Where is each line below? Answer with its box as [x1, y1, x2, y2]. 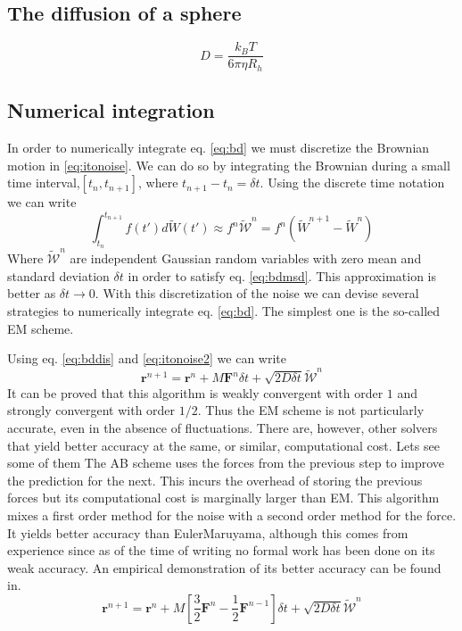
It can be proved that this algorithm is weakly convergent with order [7, 383, 384, 402]
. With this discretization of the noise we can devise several [95, 284, 419, 303]
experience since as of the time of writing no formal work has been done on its [7, 541, 435, 560]
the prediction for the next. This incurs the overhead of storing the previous [7, 470, 423, 489]
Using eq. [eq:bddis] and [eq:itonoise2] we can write [7, 349, 286, 368]
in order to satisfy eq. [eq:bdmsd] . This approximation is [128, 266, 436, 285]
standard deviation [7, 266, 110, 285]
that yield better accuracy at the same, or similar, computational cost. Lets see [7, 436, 440, 454]
